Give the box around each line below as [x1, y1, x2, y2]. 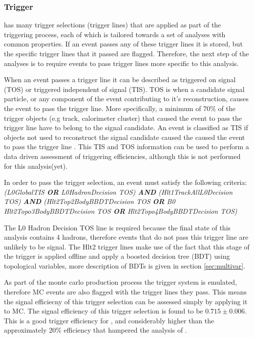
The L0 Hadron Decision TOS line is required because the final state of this [4, 222, 231, 232]
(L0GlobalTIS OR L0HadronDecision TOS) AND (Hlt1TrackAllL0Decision [4, 186, 233, 197]
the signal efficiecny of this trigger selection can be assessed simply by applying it [4, 296, 248, 306]
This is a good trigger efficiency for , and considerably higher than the [4, 315, 214, 325]
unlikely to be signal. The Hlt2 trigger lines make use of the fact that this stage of [4, 241, 250, 251]
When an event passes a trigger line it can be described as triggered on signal [4, 74, 236, 85]
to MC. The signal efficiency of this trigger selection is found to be [4, 306, 203, 316]
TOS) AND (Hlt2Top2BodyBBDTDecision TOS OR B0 [4, 196, 175, 206]
